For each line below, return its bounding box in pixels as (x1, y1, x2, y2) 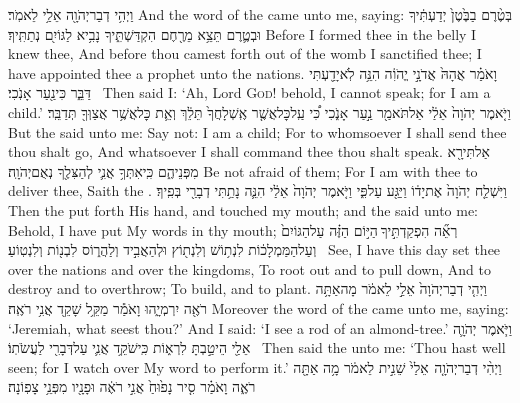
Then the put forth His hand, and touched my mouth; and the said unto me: (8, 199, 479, 220)
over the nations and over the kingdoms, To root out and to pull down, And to (8, 258, 491, 279)
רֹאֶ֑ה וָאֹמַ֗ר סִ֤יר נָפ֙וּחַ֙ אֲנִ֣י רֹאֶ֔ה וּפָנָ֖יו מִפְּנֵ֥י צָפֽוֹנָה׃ (8, 376, 256, 397)
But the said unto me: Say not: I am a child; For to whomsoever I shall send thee (8, 121, 507, 142)
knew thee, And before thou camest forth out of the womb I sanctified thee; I (8, 43, 482, 64)
